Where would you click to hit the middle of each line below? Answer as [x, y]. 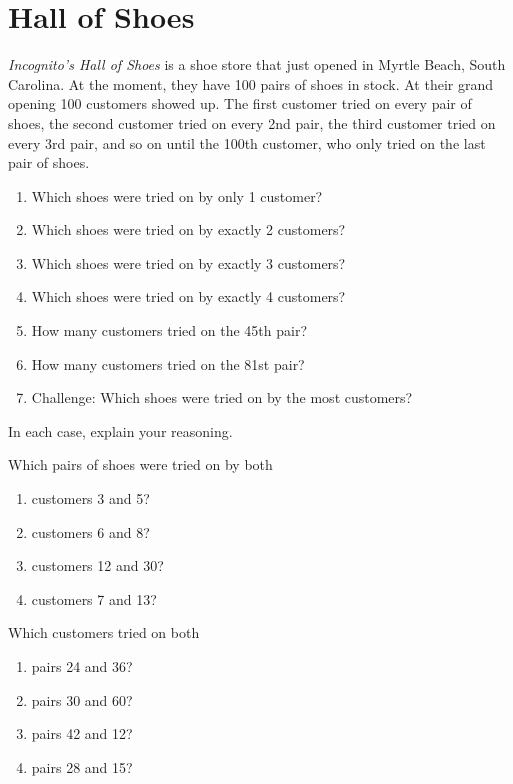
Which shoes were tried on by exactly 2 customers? [188, 229]
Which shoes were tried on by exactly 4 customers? [188, 296]
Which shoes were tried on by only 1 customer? [177, 195]
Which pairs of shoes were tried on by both [140, 464]
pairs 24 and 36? [82, 666]
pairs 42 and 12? [82, 733]
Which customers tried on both [104, 632]
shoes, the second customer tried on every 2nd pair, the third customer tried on [252, 122]
